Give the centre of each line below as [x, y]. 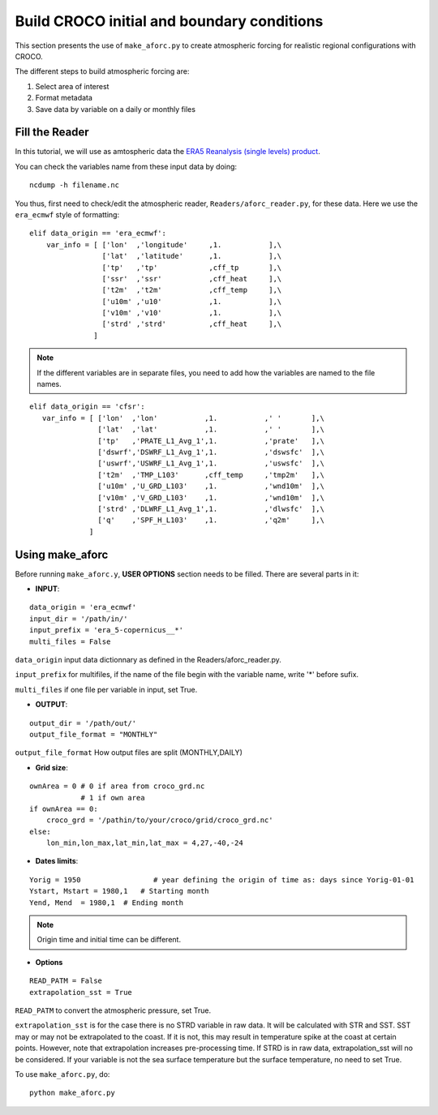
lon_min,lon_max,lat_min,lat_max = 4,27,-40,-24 [144, 843]
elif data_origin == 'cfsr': [87, 407]
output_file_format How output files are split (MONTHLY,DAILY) [129, 753]
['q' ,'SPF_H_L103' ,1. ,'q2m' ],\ [211, 520]
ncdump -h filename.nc [75, 185]
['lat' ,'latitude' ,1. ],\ [192, 256]
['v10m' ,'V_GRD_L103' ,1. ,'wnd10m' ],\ [211, 497]
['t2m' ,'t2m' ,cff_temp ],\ [192, 290]
